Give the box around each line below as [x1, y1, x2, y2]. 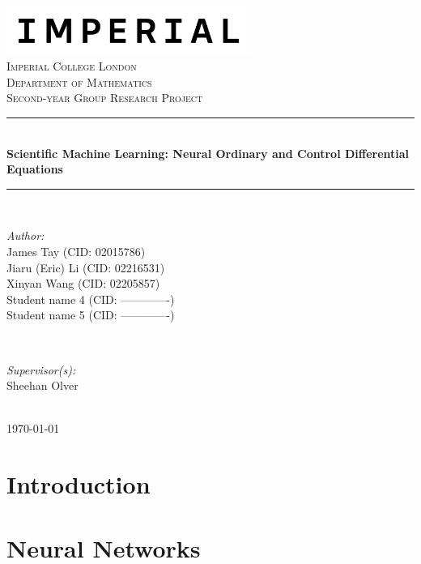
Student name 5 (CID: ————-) [6, 306, 175, 323]
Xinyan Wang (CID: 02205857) [6, 275, 160, 292]
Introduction [6, 468, 151, 501]
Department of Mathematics [6, 73, 152, 90]
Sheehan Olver [6, 377, 79, 394]
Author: [6, 227, 45, 244]
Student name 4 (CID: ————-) [6, 290, 175, 307]
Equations [6, 160, 63, 177]
